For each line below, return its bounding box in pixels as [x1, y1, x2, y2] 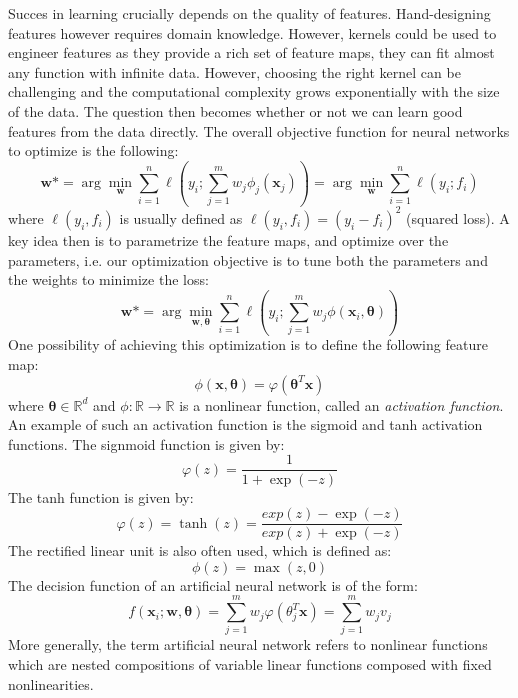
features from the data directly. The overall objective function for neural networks [8, 120, 510, 141]
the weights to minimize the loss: [8, 269, 209, 290]
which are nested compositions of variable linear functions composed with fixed [8, 654, 492, 675]
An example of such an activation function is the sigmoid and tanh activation [8, 414, 483, 435]
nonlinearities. [8, 673, 94, 694]
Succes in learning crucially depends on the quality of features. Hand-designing [8, 3, 491, 23]
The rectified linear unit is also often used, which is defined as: [8, 540, 392, 561]
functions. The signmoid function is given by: [8, 433, 285, 454]
